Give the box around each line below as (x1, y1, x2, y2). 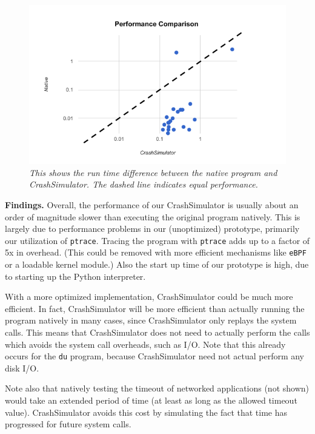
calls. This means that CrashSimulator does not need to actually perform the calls (5, 326, 310, 339)
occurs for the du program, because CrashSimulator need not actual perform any (5, 350, 305, 362)
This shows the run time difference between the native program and (29, 166, 277, 178)
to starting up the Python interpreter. (5, 270, 146, 282)
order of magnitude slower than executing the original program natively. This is (5, 210, 300, 223)
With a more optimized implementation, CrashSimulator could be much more (5, 290, 293, 303)
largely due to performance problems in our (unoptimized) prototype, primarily (5, 222, 300, 235)
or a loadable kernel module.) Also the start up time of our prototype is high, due (5, 258, 309, 271)
